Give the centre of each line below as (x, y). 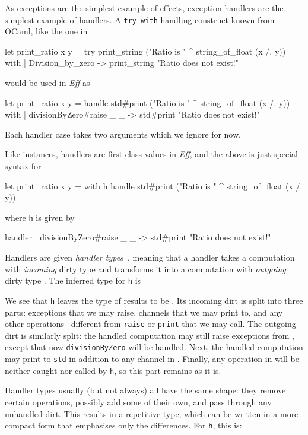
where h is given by (40, 217)
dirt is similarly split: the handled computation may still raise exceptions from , (150, 335)
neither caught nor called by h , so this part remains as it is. (113, 370)
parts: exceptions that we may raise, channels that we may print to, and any (144, 312)
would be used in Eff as (47, 83)
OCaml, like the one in (46, 31)
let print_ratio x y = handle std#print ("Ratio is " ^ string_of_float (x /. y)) (147, 102)
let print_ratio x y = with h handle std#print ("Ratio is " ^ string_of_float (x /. (154, 185)
